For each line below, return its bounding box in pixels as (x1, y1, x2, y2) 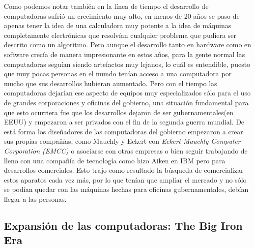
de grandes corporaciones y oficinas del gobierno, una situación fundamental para (4, 97, 249, 107)
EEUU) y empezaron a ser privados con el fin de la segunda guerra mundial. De (4, 117, 245, 127)
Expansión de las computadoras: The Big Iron (4, 217, 243, 233)
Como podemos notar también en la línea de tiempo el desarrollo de (4, 1, 209, 11)
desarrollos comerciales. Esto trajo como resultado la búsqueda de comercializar (4, 165, 244, 175)
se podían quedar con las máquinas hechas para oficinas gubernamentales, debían (4, 184, 249, 194)
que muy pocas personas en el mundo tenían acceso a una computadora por (4, 68, 232, 79)
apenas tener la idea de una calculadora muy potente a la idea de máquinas (4, 20, 231, 31)
